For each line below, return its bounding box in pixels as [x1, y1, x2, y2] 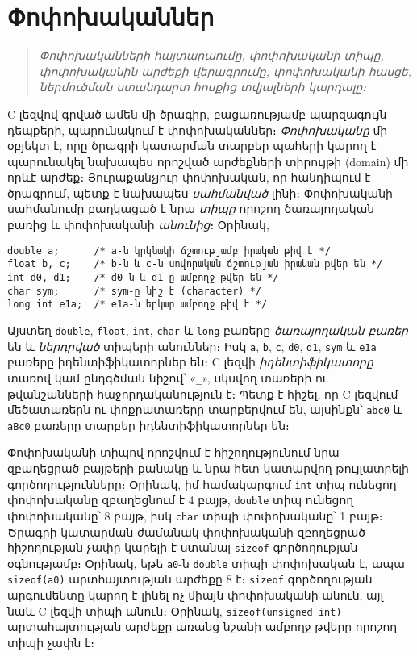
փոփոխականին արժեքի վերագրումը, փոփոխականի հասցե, [39, 62, 412, 79]
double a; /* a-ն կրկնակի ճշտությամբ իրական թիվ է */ [7, 244, 331, 257]
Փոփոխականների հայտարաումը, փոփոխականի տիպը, [39, 47, 384, 64]
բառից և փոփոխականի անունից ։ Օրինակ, [7, 216, 269, 233]
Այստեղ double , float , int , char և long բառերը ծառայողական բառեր [7, 321, 408, 338]
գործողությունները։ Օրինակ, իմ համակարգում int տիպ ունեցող [7, 475, 397, 492]
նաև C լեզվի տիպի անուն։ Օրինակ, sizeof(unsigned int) [7, 602, 342, 619]
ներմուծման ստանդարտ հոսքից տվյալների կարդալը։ [39, 78, 367, 95]
